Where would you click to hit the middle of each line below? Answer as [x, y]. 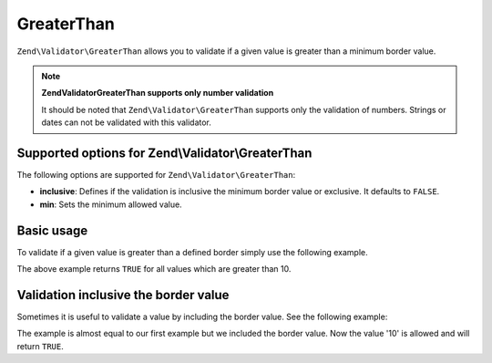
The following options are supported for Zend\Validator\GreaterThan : [156, 175]
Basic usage [52, 230]
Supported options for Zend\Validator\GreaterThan [164, 153]
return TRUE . [40, 346]
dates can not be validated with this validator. [126, 122]
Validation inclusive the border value [123, 295]
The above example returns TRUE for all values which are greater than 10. [154, 269]
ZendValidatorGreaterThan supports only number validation [158, 93]
